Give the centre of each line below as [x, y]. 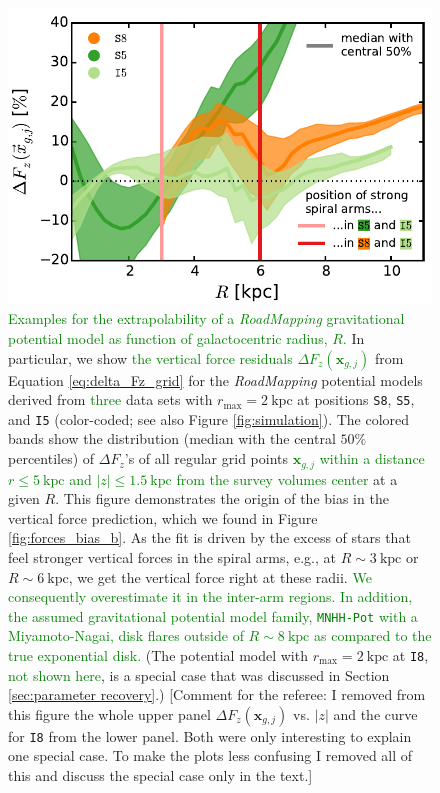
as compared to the [372, 635]
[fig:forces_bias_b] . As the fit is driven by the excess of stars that [209, 537]
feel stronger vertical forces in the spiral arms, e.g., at [172, 556]
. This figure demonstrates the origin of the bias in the [222, 498]
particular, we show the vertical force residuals [150, 357]
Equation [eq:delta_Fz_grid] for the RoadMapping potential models [215, 379]
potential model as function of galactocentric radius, [168, 337]
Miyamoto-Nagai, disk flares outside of [126, 635]
